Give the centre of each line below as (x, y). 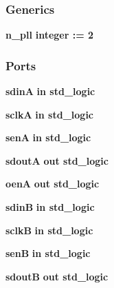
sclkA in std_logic (50, 114)
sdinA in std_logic (50, 91)
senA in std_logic (48, 137)
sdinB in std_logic (50, 207)
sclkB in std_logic (49, 230)
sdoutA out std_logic (57, 160)
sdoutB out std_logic (57, 276)
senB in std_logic (48, 253)
